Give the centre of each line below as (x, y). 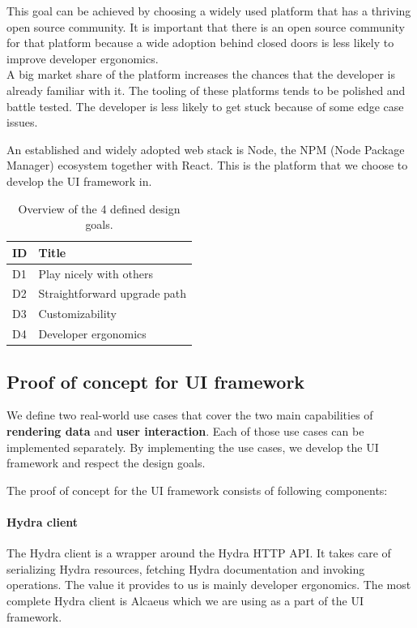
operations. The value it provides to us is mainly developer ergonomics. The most (209, 585)
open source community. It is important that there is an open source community (206, 26)
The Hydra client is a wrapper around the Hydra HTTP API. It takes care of (199, 553)
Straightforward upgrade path (113, 293)
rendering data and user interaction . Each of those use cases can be (185, 430)
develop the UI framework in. (79, 181)
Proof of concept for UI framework (156, 381)
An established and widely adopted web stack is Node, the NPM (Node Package (206, 149)
